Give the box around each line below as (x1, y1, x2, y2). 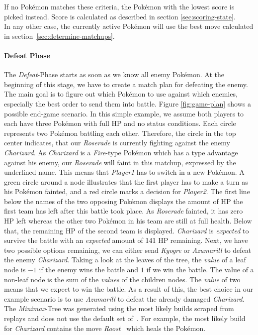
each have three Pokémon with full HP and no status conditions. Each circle (4, 118, 236, 128)
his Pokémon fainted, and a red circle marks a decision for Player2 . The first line (4, 186, 250, 197)
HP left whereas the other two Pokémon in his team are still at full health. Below (4, 216, 252, 226)
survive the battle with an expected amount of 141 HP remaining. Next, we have (4, 235, 248, 245)
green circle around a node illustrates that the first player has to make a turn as (4, 176, 248, 187)
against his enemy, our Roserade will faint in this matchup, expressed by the (4, 157, 236, 167)
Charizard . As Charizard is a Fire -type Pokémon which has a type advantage (4, 147, 238, 157)
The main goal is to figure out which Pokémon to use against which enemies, (4, 89, 238, 99)
